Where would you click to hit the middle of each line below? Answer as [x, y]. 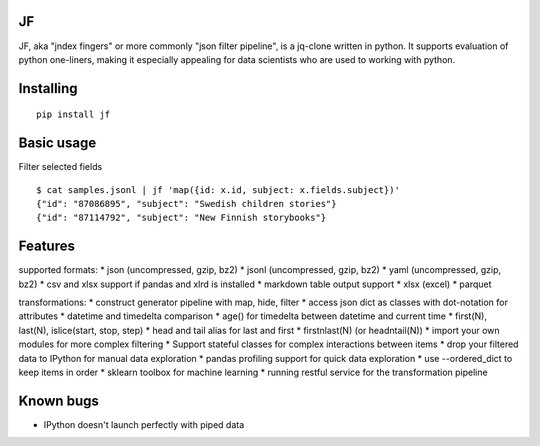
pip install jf [73, 114]
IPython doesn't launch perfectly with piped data [144, 424]
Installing [48, 88]
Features [46, 246]
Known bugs [59, 400]
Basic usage [57, 143]
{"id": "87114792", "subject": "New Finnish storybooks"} [181, 218]
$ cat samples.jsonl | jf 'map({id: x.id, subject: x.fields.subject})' [218, 189]
